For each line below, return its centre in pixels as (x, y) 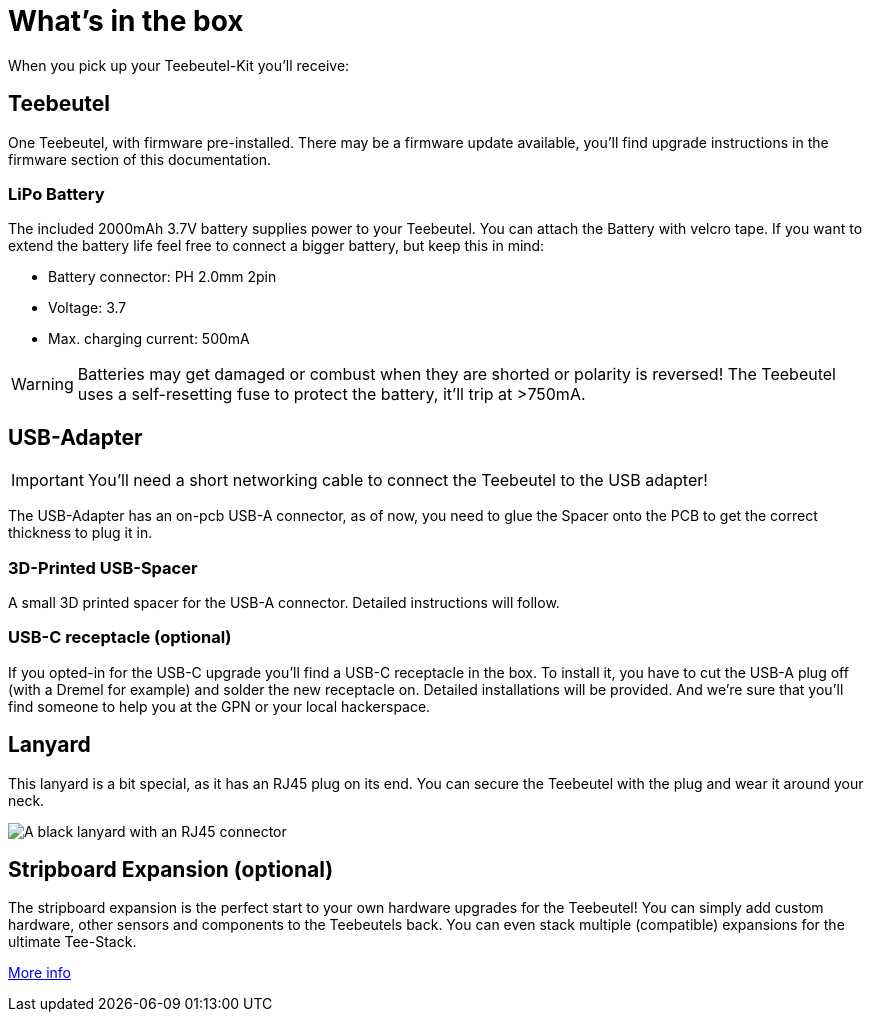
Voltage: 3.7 (87, 308)
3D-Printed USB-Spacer (103, 567)
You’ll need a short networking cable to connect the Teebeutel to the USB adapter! (397, 480)
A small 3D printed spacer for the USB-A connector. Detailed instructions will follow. (284, 602)
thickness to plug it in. (80, 533)
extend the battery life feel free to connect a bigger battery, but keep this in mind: (276, 246)
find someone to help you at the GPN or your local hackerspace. (219, 706)
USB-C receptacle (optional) (120, 637)
